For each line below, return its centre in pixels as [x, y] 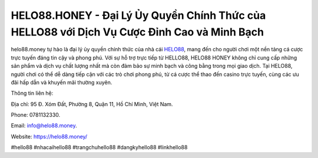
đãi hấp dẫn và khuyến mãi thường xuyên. [62, 82]
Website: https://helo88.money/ [49, 136]
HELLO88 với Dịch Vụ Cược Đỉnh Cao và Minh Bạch [138, 32]
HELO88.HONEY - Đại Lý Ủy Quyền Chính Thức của [138, 15]
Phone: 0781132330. [36, 115]
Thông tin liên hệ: [32, 93]
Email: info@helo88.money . [44, 126]
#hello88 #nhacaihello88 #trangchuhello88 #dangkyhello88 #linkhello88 [99, 147]
